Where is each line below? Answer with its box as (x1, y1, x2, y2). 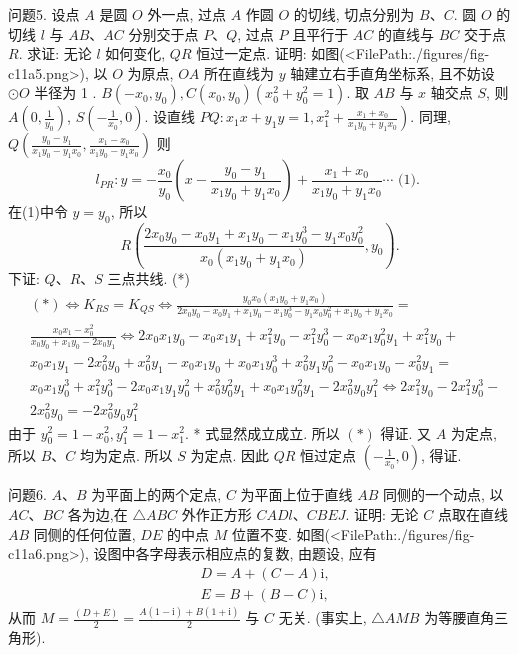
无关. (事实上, (278, 607, 367, 628)
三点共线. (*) (107, 268, 190, 289)
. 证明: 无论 (345, 503, 419, 524)
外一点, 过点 (147, 4, 226, 24)
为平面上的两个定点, (91, 484, 222, 505)
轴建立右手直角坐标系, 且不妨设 (290, 62, 495, 83)
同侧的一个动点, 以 (383, 484, 504, 505)
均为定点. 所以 (79, 445, 173, 466)
